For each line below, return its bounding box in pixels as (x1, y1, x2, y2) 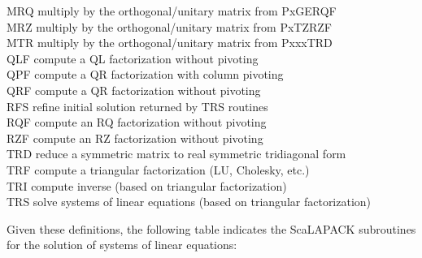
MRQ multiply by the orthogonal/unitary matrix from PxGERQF (7, 2, 337, 19)
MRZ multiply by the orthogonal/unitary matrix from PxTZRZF (7, 18, 332, 35)
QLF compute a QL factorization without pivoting (7, 49, 259, 67)
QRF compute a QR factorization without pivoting (7, 81, 261, 98)
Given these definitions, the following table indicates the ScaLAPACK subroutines (7, 220, 416, 237)
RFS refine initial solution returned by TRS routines (7, 97, 268, 114)
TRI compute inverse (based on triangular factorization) (7, 177, 287, 194)
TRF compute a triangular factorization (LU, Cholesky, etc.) (7, 161, 310, 178)
